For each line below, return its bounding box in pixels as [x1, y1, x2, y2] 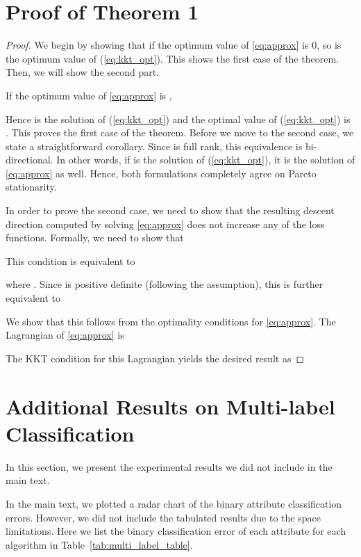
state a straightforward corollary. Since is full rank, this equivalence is [6, 138, 303, 153]
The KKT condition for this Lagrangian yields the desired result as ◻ [6, 350, 305, 365]
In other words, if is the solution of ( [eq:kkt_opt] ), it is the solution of [56, 152, 355, 167]
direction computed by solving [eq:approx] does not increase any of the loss [6, 216, 325, 231]
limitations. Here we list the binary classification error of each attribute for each [6, 524, 346, 538]
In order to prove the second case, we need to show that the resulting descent [6, 203, 335, 218]
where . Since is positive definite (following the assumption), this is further [6, 277, 324, 291]
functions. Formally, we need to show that [6, 230, 184, 245]
